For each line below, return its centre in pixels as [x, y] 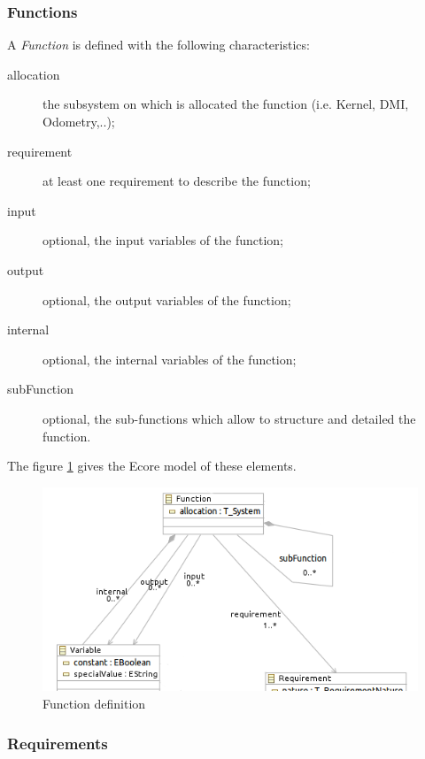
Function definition [94, 704]
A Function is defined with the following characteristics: [158, 45]
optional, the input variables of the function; [163, 240]
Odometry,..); [79, 121]
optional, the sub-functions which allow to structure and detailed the [229, 418]
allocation [34, 74]
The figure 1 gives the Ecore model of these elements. [152, 466]
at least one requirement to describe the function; [177, 181]
